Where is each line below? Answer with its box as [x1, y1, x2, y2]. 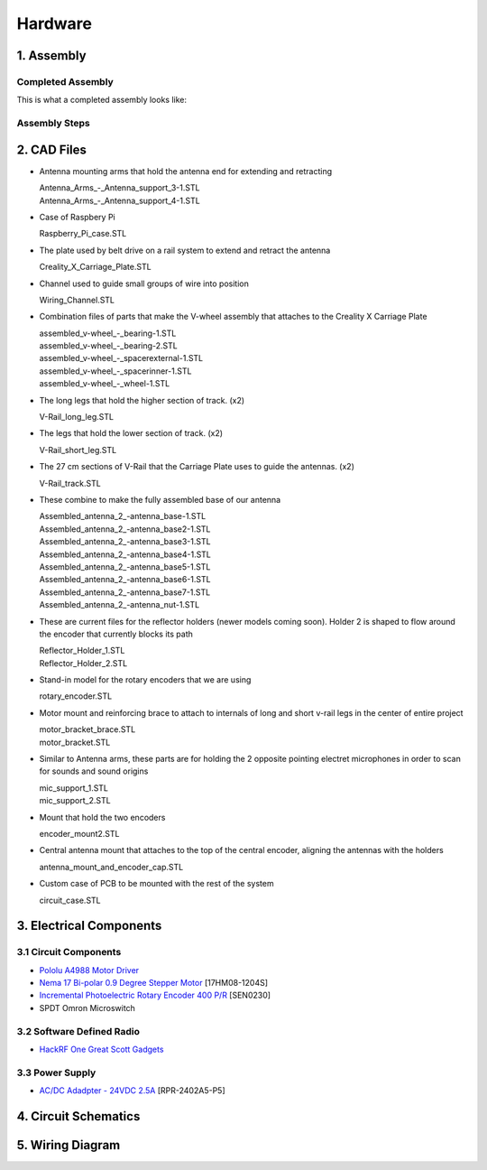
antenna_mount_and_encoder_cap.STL [39, 861, 184, 872]
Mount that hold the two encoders [39, 812, 166, 822]
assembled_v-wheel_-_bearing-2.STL [39, 340, 178, 351]
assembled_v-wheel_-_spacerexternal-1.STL [39, 353, 204, 364]
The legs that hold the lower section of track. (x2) [39, 428, 224, 439]
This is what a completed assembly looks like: [16, 95, 187, 106]
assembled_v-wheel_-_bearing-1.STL [39, 328, 177, 339]
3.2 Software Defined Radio [16, 1025, 140, 1037]
